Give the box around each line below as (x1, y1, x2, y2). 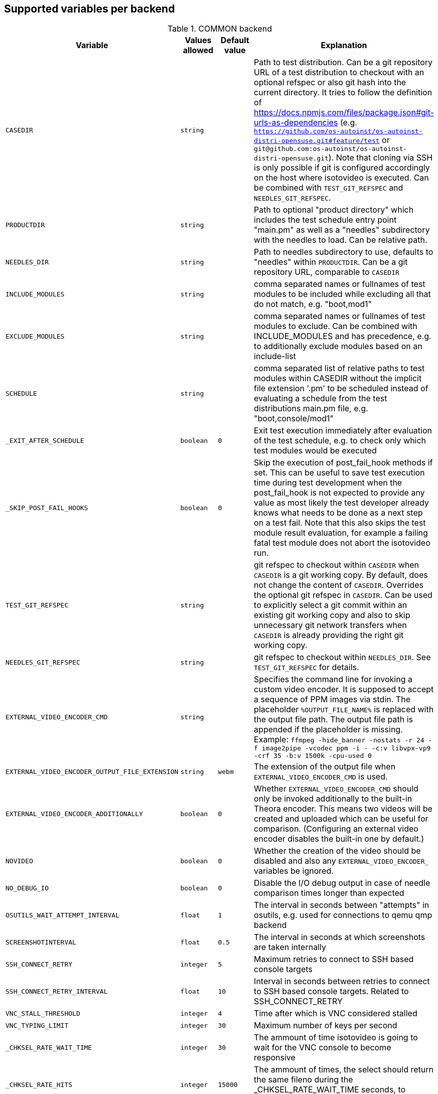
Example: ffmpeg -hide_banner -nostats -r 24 (254, 734, 424, 745)
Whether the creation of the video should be (254, 846, 421, 856)
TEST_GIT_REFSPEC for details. (254, 662, 359, 673)
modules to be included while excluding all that (254, 289, 431, 299)
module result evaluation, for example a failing (254, 528, 428, 538)
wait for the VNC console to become (254, 1042, 391, 1053)
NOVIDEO (6, 857, 33, 865)
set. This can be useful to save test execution (254, 467, 425, 478)
